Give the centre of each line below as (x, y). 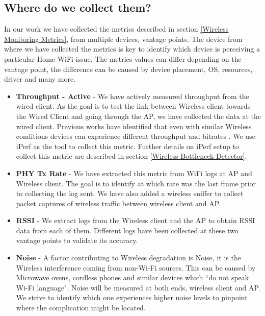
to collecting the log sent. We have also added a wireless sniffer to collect (130, 193)
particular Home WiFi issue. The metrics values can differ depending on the (123, 58)
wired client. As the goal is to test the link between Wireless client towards (133, 106)
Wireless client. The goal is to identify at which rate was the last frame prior (136, 183)
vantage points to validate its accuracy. (77, 240)
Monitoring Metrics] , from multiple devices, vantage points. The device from (123, 39)
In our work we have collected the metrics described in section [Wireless (116, 29)
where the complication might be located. (81, 308)
